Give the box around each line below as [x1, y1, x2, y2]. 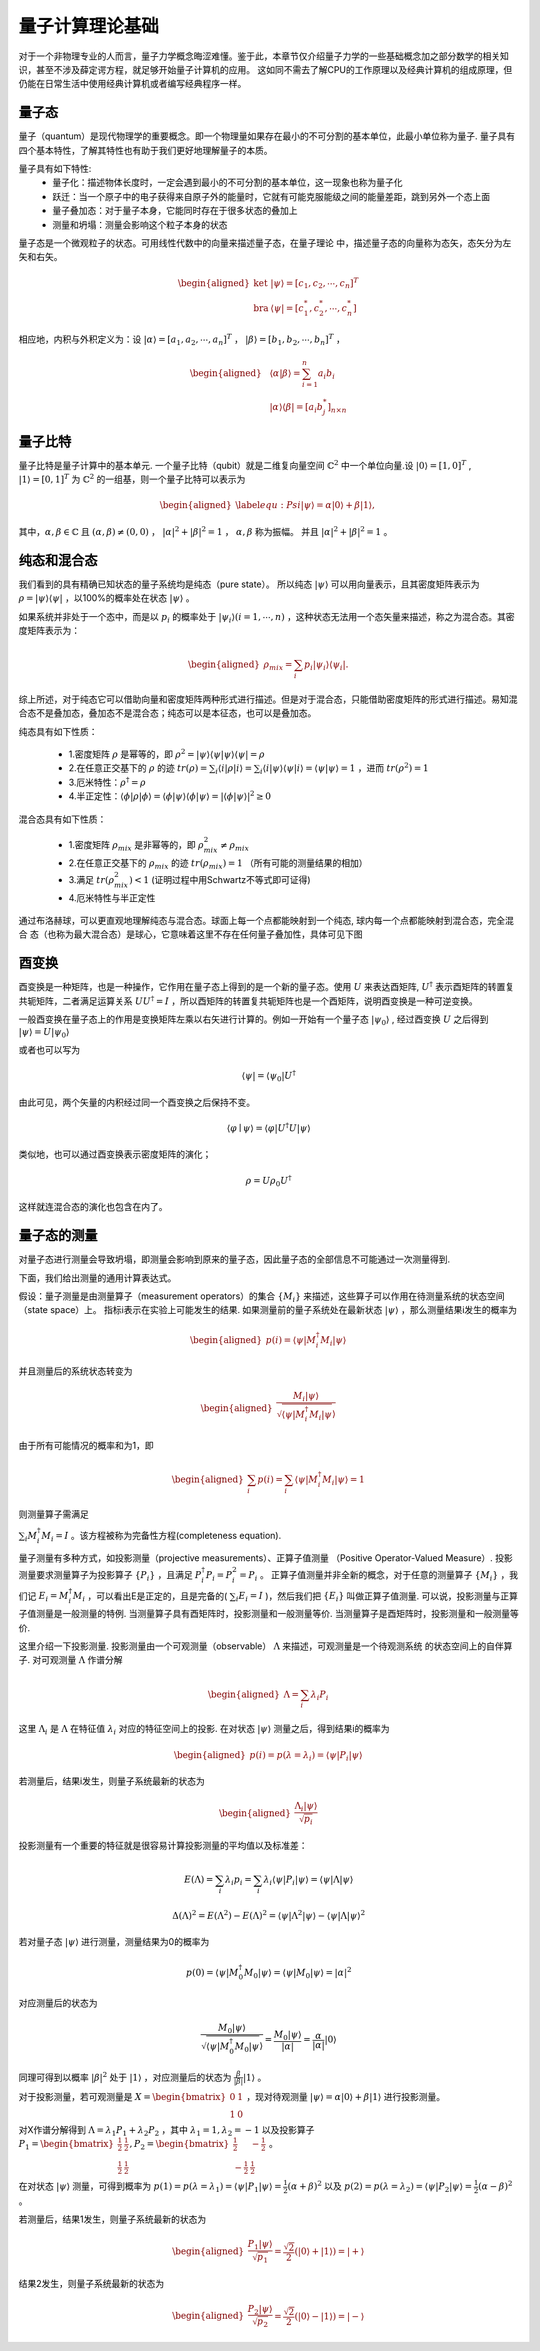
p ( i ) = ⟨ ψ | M [265, 1335, 317, 1346]
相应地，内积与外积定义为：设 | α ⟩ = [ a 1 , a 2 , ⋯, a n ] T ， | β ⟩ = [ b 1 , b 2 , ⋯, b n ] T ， [18, 332, 345, 347]
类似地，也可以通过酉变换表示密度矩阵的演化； [18, 1148, 212, 1160]
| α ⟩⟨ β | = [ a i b [269, 401, 324, 415]
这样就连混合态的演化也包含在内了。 [18, 1201, 168, 1213]
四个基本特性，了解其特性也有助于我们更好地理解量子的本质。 [18, 144, 273, 156]
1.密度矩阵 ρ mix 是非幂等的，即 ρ [68, 838, 204, 853]
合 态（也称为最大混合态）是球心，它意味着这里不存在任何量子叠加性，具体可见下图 [18, 928, 363, 940]
